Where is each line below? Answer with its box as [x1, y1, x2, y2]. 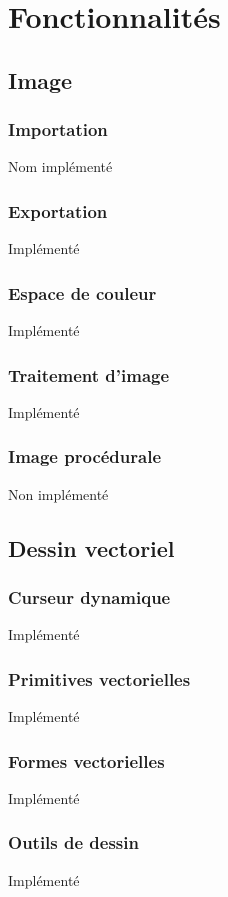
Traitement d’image [8, 362, 170, 387]
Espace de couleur [8, 280, 157, 305]
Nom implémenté [8, 156, 113, 177]
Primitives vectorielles [8, 666, 191, 691]
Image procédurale [8, 444, 162, 469]
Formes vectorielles [8, 748, 165, 773]
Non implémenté [8, 483, 109, 504]
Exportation [8, 198, 108, 223]
